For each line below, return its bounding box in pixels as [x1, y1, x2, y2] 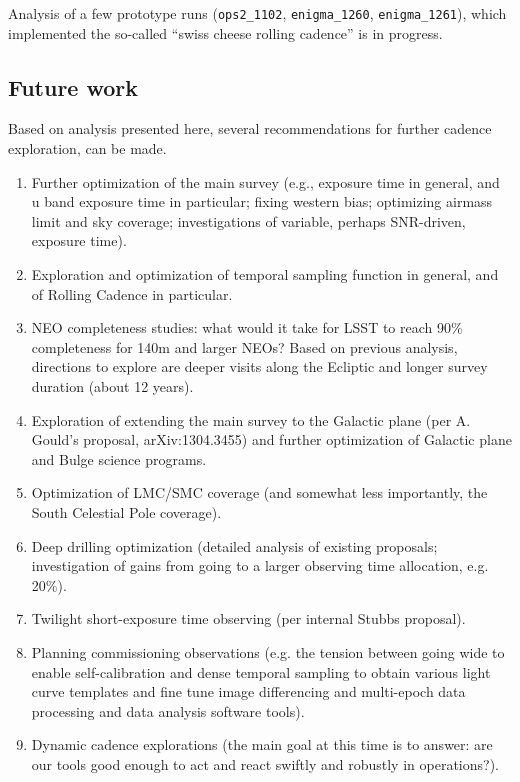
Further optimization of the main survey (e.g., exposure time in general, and [31, 171, 500, 192]
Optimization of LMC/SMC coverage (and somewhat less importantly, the [31, 482, 488, 503]
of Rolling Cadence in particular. [31, 283, 233, 304]
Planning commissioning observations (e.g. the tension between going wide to [31, 641, 505, 662]
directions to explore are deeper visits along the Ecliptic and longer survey [31, 356, 488, 377]
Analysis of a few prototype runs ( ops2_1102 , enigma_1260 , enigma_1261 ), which [8, 3, 507, 23]
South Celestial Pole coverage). [31, 501, 222, 522]
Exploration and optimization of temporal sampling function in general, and [31, 264, 499, 285]
